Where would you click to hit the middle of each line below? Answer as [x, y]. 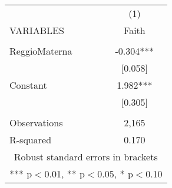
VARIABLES [37, 30]
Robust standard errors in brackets [86, 157]
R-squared [31, 140]
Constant [28, 85]
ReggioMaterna [41, 51]
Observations [36, 122]
